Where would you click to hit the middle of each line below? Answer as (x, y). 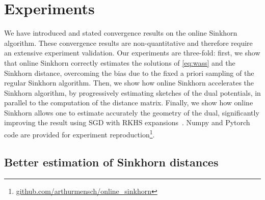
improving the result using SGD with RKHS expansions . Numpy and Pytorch (127, 122)
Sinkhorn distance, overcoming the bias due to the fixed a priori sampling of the (129, 73)
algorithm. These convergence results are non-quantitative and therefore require (128, 42)
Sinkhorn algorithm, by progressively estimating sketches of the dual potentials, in (132, 92)
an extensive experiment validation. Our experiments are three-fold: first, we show (132, 53)
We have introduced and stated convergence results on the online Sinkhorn (121, 33)
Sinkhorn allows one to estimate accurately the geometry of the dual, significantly (132, 112)
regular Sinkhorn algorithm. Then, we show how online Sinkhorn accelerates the (129, 83)
